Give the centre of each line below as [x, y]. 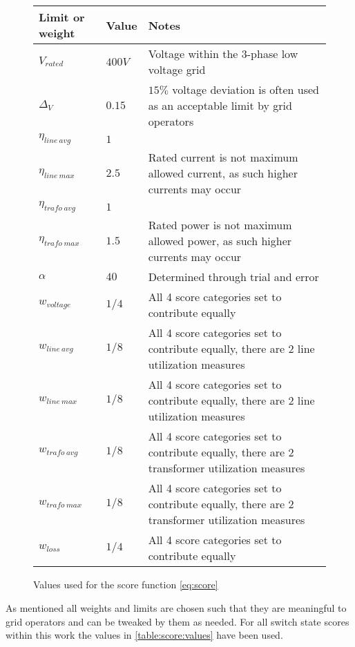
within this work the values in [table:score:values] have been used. [144, 635]
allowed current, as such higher [223, 173]
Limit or [62, 17]
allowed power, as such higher [220, 241]
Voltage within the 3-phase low [223, 54]
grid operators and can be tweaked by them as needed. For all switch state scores [177, 621]
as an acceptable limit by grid [220, 105]
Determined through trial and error [233, 277]
